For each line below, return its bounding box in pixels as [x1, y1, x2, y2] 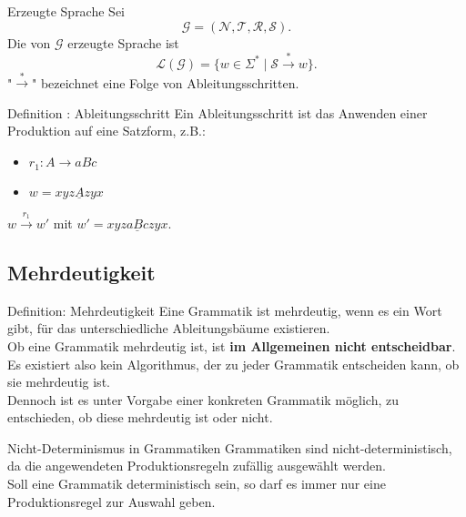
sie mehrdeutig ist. [7, 372, 110, 391]
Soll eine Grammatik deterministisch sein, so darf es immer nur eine [7, 474, 386, 493]
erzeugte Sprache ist [67, 33, 179, 52]
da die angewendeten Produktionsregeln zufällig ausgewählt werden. [7, 456, 386, 475]
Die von [7, 33, 51, 52]
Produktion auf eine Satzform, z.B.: [7, 121, 206, 140]
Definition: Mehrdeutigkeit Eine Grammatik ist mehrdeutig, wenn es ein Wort [7, 300, 442, 319]
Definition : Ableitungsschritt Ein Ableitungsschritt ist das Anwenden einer [7, 103, 428, 122]
